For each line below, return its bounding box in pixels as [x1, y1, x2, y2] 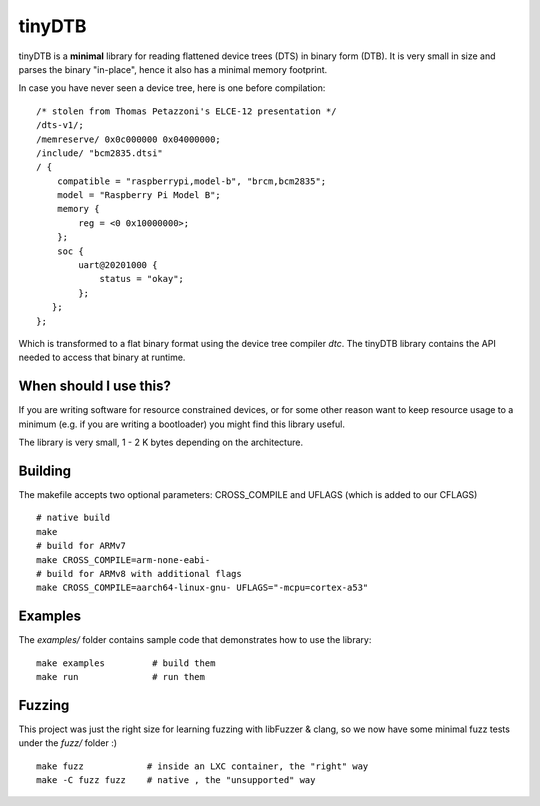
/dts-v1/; [36, 120, 84, 131]
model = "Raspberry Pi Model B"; [56, 190, 222, 201]
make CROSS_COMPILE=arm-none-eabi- [36, 554, 211, 565]
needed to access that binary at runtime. [18, 351, 186, 364]
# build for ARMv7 [36, 540, 127, 552]
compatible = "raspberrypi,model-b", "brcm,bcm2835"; [56, 175, 327, 187]
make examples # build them [36, 657, 216, 669]
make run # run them [36, 671, 205, 682]
